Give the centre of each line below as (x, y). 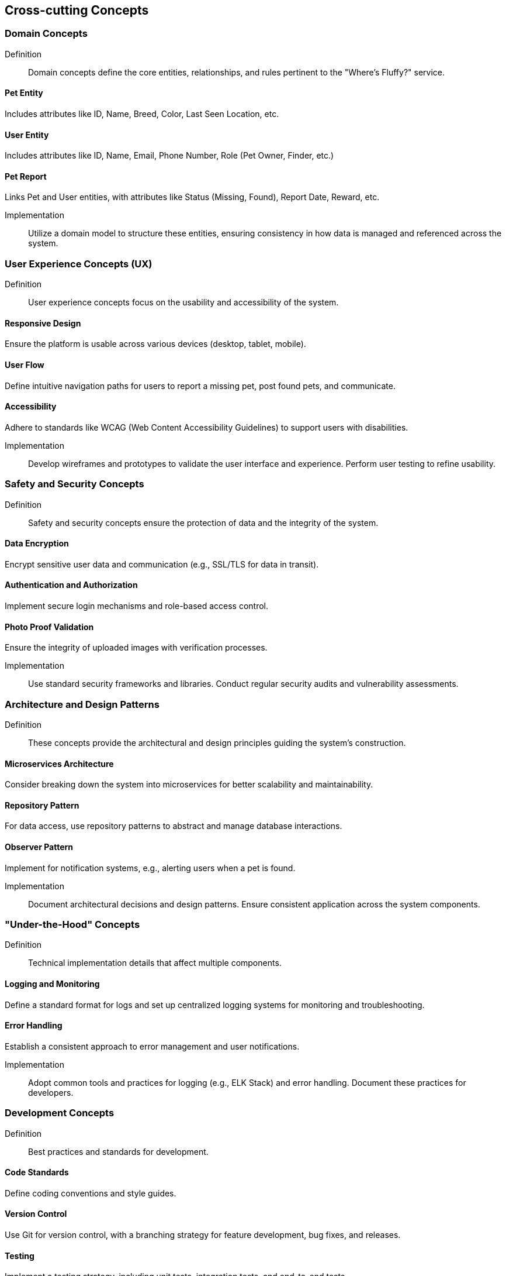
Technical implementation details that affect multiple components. (155, 963)
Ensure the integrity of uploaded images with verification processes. (136, 648)
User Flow (25, 365)
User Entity (27, 135)
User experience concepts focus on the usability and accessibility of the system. (183, 302)
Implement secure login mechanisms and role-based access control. (137, 606)
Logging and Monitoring (52, 984)
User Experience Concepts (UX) (79, 264)
